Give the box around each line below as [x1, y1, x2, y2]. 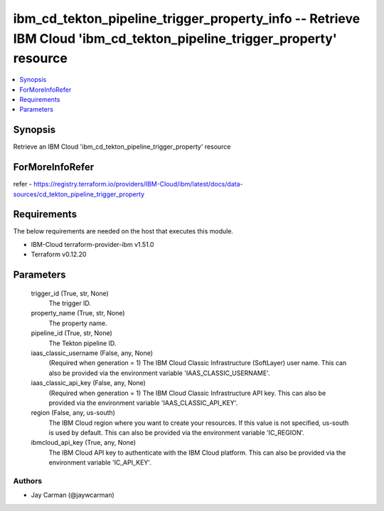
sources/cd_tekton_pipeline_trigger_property [13, 189, 145, 199]
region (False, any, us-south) [31, 409, 115, 417]
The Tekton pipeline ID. [48, 339, 117, 347]
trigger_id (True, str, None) [31, 289, 110, 297]
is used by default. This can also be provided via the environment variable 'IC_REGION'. [48, 428, 305, 437]
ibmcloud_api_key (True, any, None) [31, 438, 137, 447]
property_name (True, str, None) [31, 309, 125, 317]
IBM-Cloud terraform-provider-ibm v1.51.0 [31, 240, 154, 248]
